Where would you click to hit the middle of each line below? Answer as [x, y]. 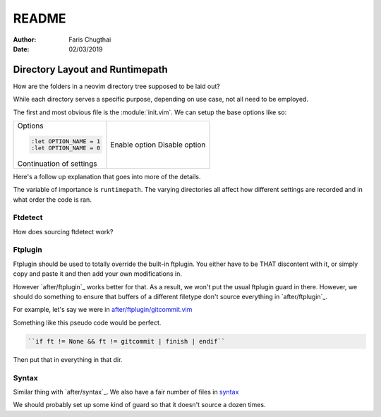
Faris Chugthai [90, 40]
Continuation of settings [57, 164]
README [40, 18]
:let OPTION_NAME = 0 [66, 148]
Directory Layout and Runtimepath [91, 69]
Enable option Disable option [158, 145]
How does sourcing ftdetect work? [63, 231]
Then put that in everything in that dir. [68, 359]
